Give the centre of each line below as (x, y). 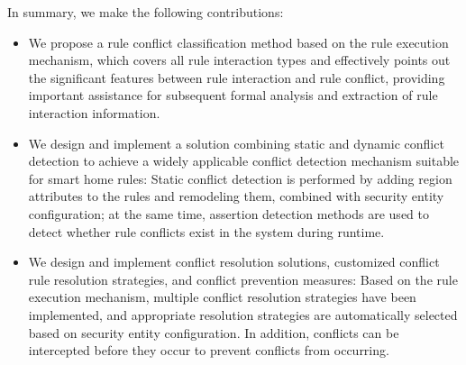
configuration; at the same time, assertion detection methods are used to (228, 213)
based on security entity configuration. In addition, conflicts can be (214, 332)
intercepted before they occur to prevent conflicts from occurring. (209, 350)
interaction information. (94, 112)
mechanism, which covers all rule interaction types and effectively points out (239, 60)
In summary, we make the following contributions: (146, 12)
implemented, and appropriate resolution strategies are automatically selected (243, 314)
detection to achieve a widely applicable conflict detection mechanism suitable (244, 161)
